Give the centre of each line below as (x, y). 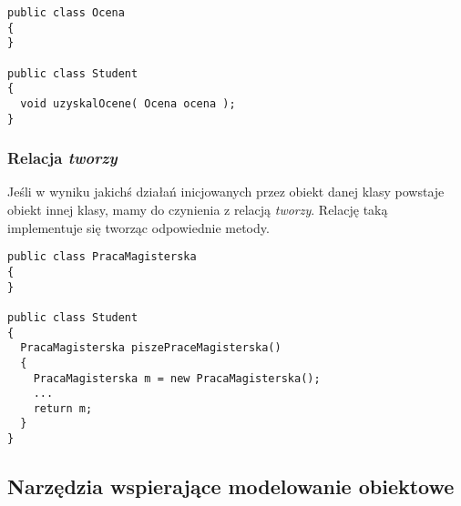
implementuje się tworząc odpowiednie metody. (138, 227)
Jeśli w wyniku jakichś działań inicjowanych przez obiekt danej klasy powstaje (226, 192)
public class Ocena (66, 13)
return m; (63, 408)
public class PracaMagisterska (102, 257)
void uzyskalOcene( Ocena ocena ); (128, 103)
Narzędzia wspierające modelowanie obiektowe (231, 486)
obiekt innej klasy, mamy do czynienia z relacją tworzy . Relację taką (198, 210)
